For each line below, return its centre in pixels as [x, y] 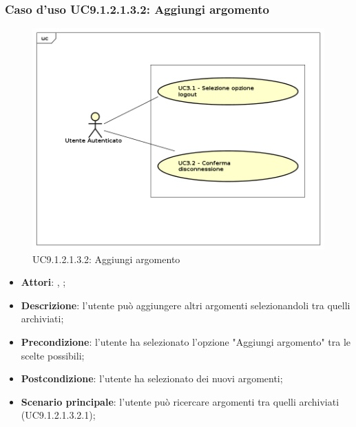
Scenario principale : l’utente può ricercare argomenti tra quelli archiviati [180, 401]
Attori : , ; [43, 282]
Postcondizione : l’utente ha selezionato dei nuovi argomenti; [152, 378]
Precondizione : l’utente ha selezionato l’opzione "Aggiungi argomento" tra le [186, 342]
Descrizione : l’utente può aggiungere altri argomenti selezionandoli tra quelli [186, 305]
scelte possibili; [53, 355]
